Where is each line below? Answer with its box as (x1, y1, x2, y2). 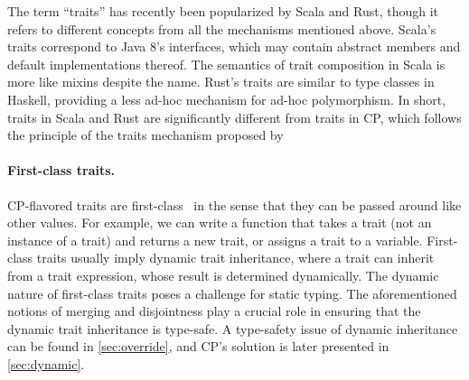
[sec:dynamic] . (7, 354, 85, 373)
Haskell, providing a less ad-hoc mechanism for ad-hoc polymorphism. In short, (7, 89, 446, 108)
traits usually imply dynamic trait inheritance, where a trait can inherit (36, 248, 435, 267)
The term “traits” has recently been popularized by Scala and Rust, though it (7, 2, 438, 20)
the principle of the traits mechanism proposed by (7, 125, 284, 144)
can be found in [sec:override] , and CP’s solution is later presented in (7, 337, 389, 356)
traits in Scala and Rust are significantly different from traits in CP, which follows (7, 107, 462, 126)
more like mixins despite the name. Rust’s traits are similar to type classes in (7, 72, 435, 91)
